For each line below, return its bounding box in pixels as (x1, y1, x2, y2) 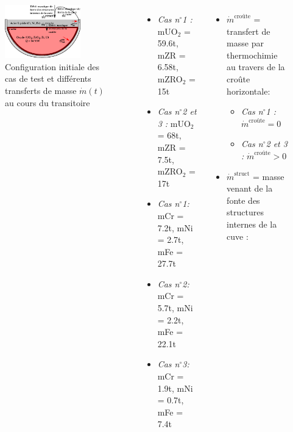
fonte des (227, 193, 260, 206)
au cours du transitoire (5, 96, 90, 109)
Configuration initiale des (5, 60, 99, 73)
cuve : (227, 229, 249, 242)
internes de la (227, 217, 277, 230)
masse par (227, 37, 264, 49)
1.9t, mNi (157, 381, 193, 394)
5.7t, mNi (157, 301, 193, 314)
